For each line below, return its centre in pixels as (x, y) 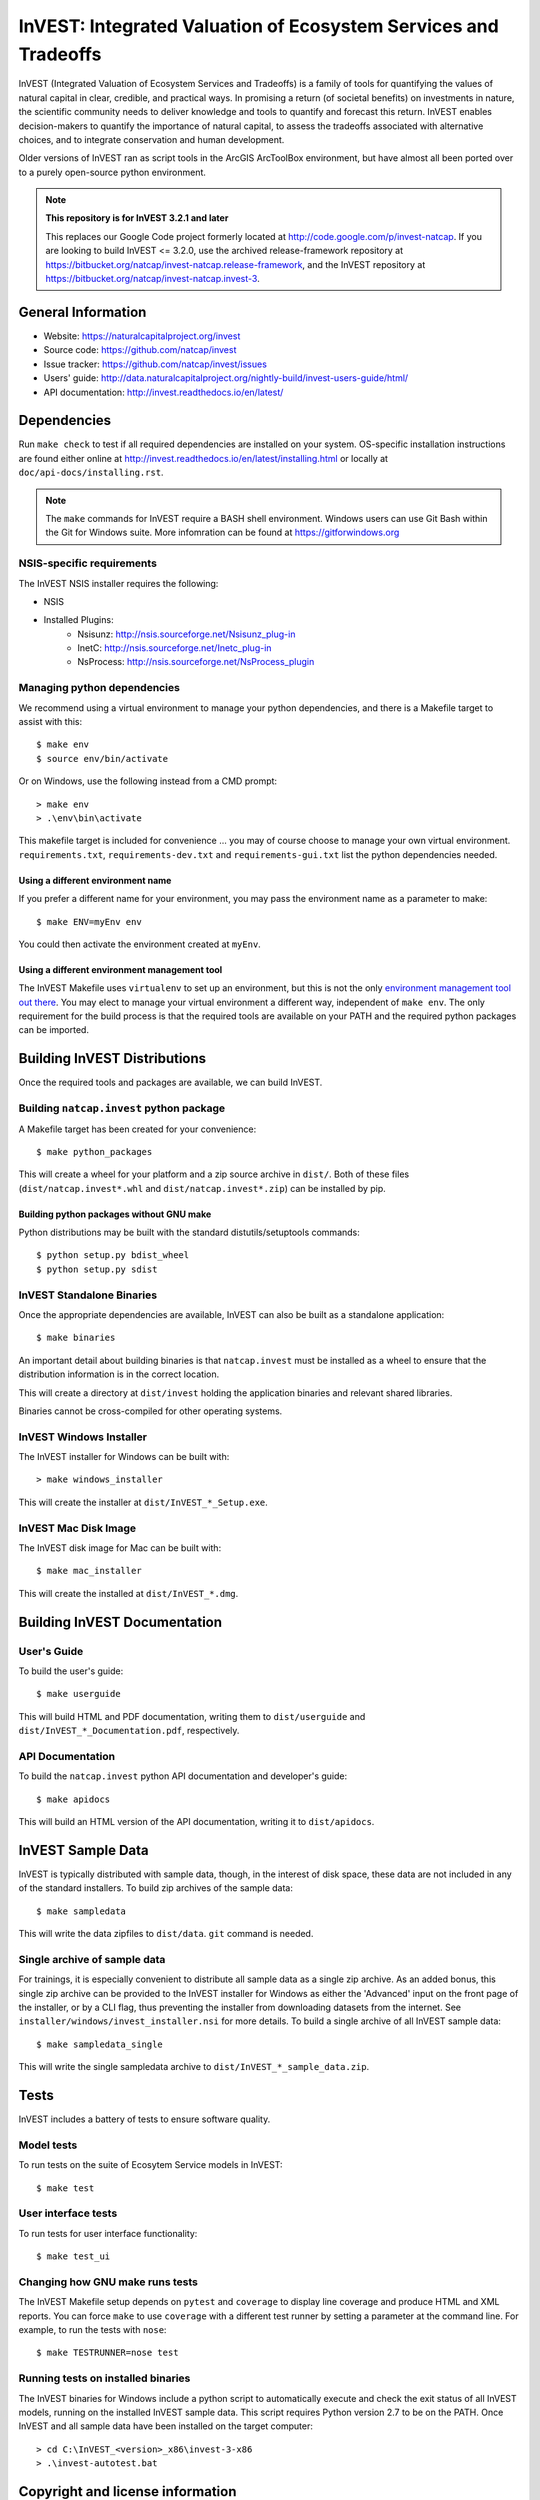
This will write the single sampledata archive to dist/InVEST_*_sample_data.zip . (194, 2067)
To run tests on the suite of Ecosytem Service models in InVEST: (151, 2165)
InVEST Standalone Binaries (88, 1295)
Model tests (48, 2145)
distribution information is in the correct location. (119, 1374)
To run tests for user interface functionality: (108, 2233)
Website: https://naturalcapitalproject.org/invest (142, 336)
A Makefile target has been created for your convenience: (137, 1129)
